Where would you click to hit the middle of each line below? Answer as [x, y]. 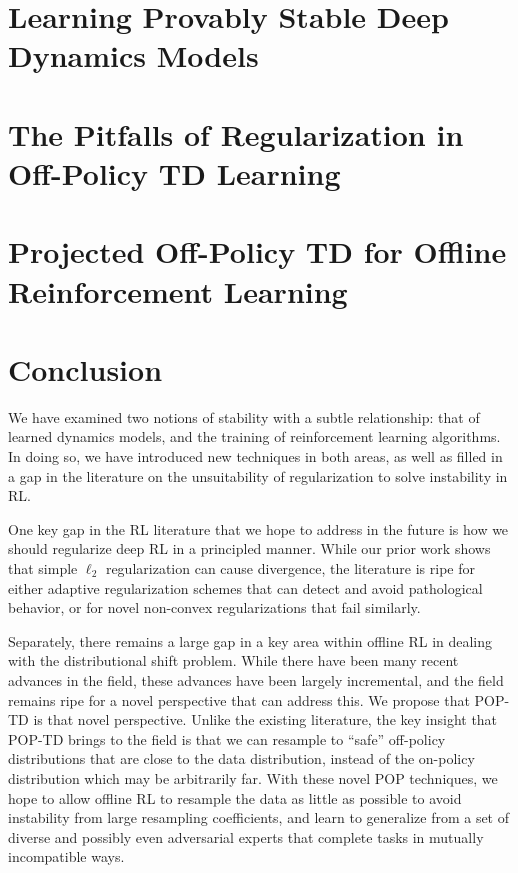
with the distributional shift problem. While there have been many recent [233, 660]
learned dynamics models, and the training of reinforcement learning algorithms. [254, 436]
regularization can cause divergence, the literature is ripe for [290, 567]
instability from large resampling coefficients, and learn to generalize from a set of [259, 817]
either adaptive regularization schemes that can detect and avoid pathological [245, 587]
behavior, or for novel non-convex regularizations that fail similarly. [214, 607]
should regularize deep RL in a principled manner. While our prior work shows [249, 548]
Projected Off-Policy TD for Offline [257, 251]
